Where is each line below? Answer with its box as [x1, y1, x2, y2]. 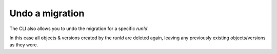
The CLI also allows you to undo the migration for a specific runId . [9, 25, 149, 32]
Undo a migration [9, 8, 85, 19]
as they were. [9, 42, 38, 48]
